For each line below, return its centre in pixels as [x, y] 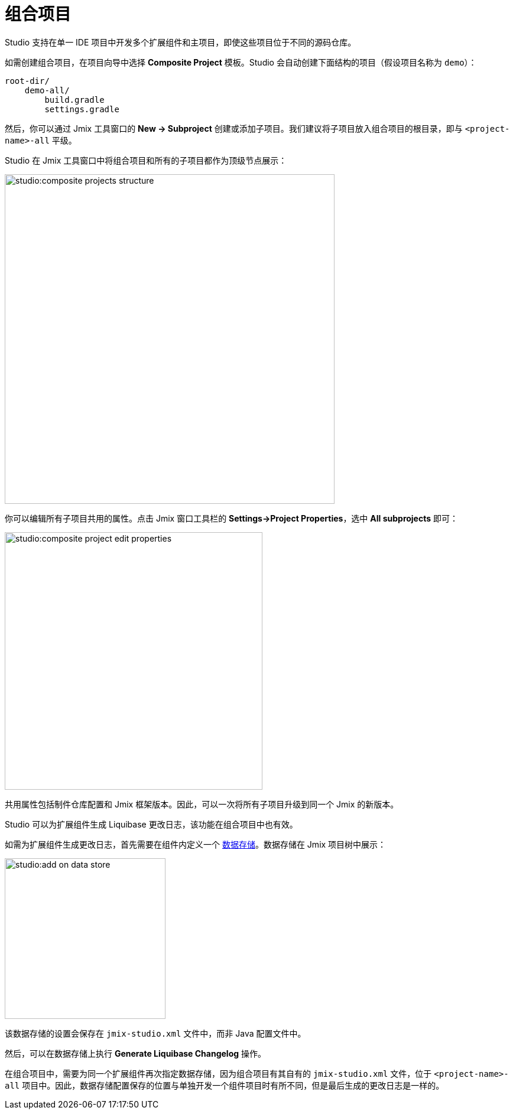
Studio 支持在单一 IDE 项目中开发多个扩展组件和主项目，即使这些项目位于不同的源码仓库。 [181, 42]
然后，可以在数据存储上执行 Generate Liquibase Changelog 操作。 [136, 1053]
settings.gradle [82, 109]
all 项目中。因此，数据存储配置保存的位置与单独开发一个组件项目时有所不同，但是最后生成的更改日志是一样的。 [225, 1085]
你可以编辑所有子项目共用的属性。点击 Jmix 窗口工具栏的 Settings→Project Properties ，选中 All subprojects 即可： [231, 518]
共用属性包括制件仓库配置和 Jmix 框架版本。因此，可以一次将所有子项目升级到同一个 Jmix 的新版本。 [202, 804]
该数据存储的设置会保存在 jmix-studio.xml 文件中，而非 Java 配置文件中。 [155, 1033]
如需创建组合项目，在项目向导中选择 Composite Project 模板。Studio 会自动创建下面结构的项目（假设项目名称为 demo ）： [241, 62]
